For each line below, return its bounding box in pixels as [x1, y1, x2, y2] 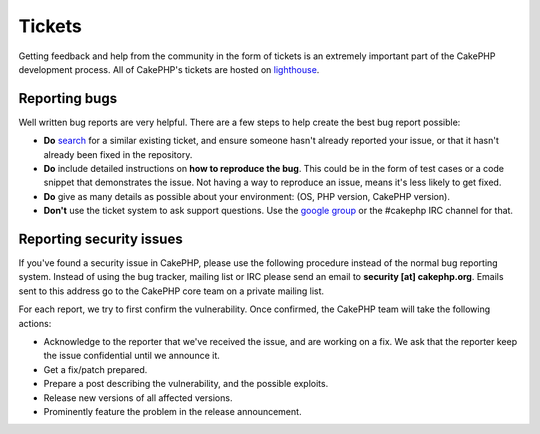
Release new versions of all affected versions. [43, 391, 233, 404]
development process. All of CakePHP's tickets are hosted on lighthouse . [18, 63, 320, 75]
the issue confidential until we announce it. [43, 350, 220, 362]
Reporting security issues [18, 231, 184, 247]
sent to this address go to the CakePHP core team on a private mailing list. [18, 285, 325, 297]
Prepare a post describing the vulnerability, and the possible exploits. [43, 378, 329, 390]
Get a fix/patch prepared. [43, 363, 148, 375]
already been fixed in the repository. [43, 148, 193, 160]
